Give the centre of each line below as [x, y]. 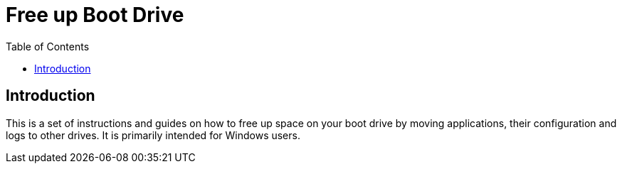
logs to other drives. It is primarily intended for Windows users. [153, 135]
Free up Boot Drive [95, 15]
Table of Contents [48, 46]
